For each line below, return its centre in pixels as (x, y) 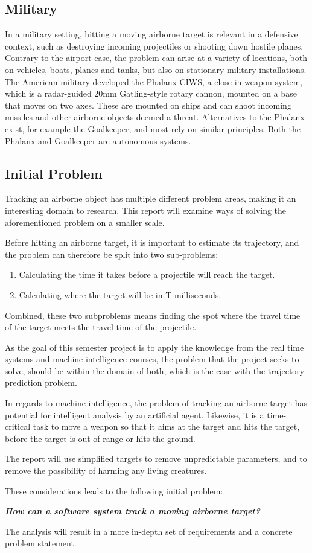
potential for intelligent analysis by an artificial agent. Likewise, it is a (135, 414)
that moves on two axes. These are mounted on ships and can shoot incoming (148, 105)
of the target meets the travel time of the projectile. (101, 327)
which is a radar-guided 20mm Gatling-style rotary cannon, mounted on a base (151, 93)
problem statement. (41, 543)
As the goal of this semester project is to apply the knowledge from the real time (154, 347)
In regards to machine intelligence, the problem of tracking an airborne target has (156, 403)
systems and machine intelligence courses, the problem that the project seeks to (152, 359)
